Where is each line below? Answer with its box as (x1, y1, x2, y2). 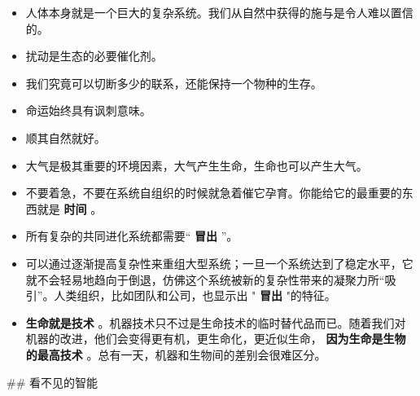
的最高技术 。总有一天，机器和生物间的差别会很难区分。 (25, 345, 326, 363)
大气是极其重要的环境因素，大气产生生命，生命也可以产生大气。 (25, 156, 368, 174)
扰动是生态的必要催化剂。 (25, 47, 163, 64)
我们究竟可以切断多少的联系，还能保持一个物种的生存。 (25, 74, 322, 91)
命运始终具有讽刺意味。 (25, 102, 151, 119)
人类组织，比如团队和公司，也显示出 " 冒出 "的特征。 (54, 287, 336, 304)
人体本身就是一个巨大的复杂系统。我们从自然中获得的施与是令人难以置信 (25, 4, 413, 20)
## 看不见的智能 (7, 373, 98, 390)
